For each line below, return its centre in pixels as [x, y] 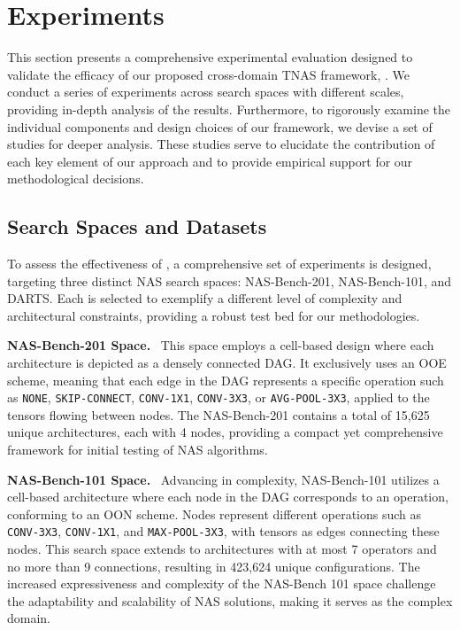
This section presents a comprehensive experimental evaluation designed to [210, 57]
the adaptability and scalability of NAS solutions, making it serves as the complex [230, 600]
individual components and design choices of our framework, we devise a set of [220, 126]
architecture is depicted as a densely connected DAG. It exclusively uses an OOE [227, 363]
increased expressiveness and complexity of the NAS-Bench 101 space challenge [222, 583]
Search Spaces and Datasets [137, 226]
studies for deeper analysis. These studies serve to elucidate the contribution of [221, 144]
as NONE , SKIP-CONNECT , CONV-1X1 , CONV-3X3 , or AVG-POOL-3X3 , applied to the [218, 397]
